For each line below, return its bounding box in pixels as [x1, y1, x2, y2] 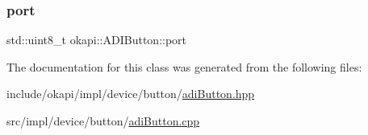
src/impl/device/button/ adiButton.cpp [6, 112, 200, 129]
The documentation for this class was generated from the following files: [6, 58, 362, 75]
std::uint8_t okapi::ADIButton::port [6, 31, 187, 48]
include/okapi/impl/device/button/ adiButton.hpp [6, 85, 255, 102]
